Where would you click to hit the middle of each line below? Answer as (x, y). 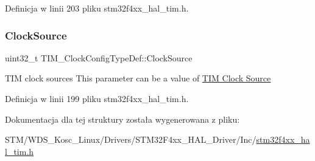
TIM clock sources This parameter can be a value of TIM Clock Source (138, 78)
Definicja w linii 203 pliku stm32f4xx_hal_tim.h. (97, 8)
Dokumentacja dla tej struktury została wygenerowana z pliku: (122, 119)
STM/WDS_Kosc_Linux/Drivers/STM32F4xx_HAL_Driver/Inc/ (131, 139)
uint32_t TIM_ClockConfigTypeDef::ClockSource (99, 57)
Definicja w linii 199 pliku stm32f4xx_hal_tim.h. (97, 98)
